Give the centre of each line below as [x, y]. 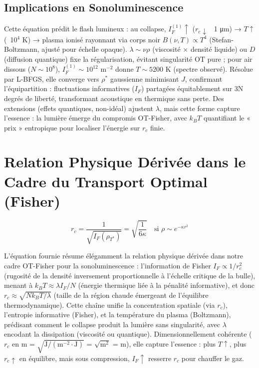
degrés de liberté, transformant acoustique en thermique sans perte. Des [114, 98]
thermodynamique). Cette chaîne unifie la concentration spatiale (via [110, 305]
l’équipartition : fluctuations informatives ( [69, 88]
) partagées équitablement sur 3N [192, 88]
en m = [23, 343]
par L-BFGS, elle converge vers [52, 78]
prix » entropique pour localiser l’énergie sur [72, 127]
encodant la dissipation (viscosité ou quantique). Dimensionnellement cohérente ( [128, 334]
